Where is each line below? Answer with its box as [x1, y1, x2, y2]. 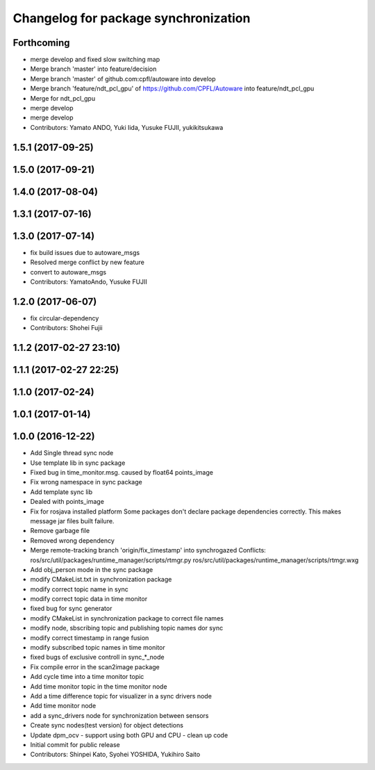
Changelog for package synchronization [12, 10, 251, 26]
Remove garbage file [30, 527, 90, 535]
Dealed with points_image [30, 498, 104, 506]
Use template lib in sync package [30, 459, 126, 467]
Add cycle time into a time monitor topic [30, 673, 144, 681]
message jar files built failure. [30, 516, 115, 525]
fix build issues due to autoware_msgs [30, 248, 140, 256]
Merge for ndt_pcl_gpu [30, 94, 96, 102]
